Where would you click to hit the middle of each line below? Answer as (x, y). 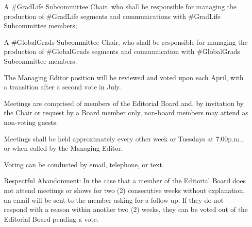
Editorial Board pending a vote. (51, 218)
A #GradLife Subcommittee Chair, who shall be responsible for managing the (120, 6)
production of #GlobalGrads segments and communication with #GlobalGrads (122, 51)
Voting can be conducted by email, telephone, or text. (84, 164)
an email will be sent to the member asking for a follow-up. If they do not (114, 200)
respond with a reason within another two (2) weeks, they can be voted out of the (126, 209)
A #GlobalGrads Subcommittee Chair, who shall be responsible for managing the (126, 42)
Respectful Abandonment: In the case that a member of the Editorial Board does (125, 181)
